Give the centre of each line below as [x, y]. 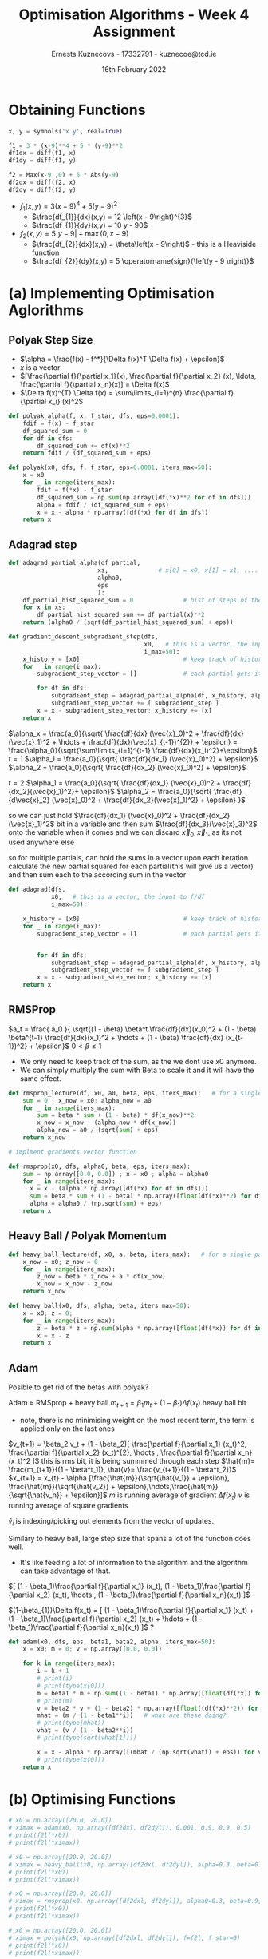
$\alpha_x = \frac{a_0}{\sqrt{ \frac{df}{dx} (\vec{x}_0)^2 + [104, 733]
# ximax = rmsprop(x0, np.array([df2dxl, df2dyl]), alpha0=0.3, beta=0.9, [135, 1901]
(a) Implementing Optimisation [112, 294]
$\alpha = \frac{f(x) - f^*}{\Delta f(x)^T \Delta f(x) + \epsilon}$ [122, 359]
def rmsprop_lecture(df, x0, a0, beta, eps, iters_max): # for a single [135, 1093]
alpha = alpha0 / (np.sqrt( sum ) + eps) [95, 1204]
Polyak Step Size [51, 340]
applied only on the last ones [67, 1429]
